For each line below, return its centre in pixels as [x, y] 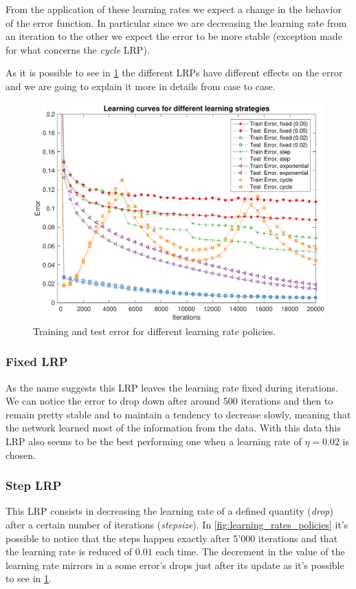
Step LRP [34, 485]
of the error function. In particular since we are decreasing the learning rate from [176, 22]
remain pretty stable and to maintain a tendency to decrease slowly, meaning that [178, 414]
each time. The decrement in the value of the [250, 551]
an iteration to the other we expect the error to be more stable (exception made [174, 36]
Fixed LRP [37, 362]
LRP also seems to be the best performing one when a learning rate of [154, 441]
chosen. [21, 454]
